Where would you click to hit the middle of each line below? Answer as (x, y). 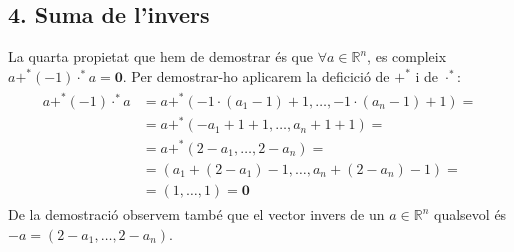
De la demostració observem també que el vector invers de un (196, 214)
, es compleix (407, 56)
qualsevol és (470, 214)
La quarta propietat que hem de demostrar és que (160, 56)
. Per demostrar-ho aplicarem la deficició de (256, 75)
